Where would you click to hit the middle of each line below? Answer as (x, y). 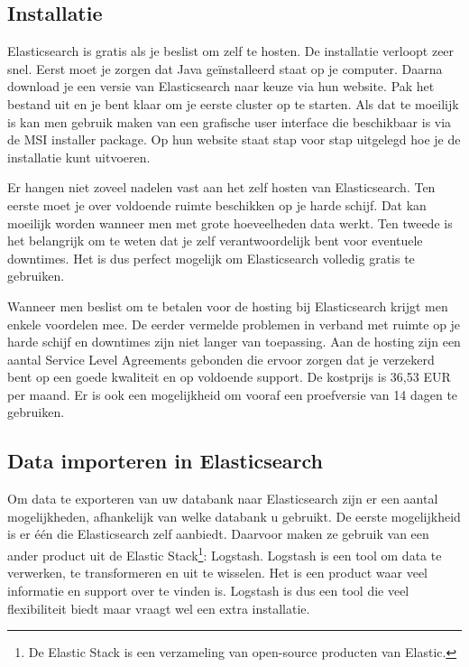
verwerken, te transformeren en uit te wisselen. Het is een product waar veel (218, 573)
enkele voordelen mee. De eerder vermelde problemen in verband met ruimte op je (234, 324)
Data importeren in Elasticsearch (165, 461)
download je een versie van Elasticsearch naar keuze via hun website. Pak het (221, 86)
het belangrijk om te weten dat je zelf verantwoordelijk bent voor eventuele (215, 241)
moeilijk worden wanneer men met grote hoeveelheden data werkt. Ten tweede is (230, 222)
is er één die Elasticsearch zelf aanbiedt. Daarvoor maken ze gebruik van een (218, 534)
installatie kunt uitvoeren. (79, 157)
